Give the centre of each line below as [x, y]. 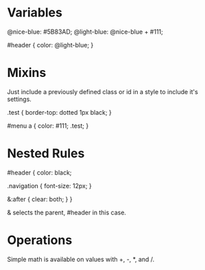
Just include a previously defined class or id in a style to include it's [103, 91]
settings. [20, 99]
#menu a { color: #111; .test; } [48, 126]
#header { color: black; [39, 172]
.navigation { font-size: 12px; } [50, 185]
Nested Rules [46, 154]
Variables [35, 13]
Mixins [27, 73]
